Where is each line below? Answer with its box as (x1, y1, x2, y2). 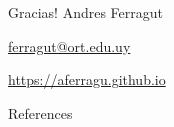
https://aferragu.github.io (8, 69, 166, 90)
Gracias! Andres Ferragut (8, 2, 164, 22)
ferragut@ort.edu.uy (8, 35, 131, 56)
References (8, 102, 73, 123)
